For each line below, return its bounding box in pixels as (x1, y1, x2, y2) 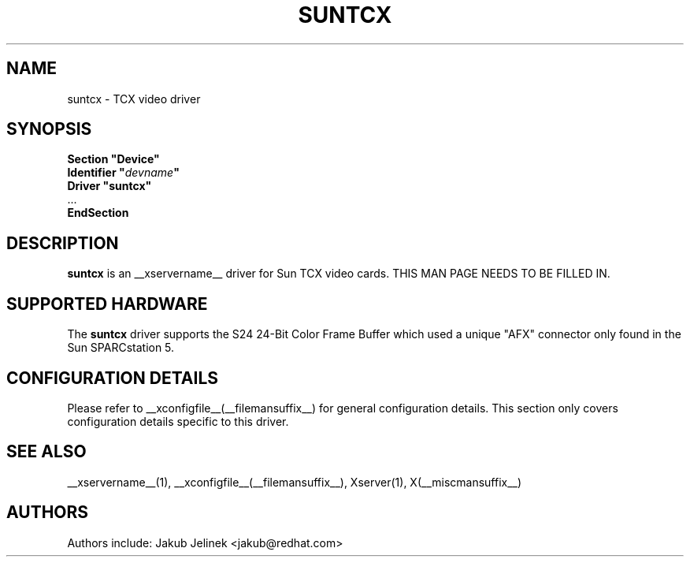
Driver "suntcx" (67, 179, 152, 193)
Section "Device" (67, 152, 160, 166)
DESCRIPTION (6, 233, 119, 253)
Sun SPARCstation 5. (67, 341, 175, 355)
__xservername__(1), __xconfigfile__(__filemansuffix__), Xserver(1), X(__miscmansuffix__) (67, 475, 522, 489)
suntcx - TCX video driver (67, 91, 201, 106)
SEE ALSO (6, 442, 87, 462)
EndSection (67, 206, 129, 220)
